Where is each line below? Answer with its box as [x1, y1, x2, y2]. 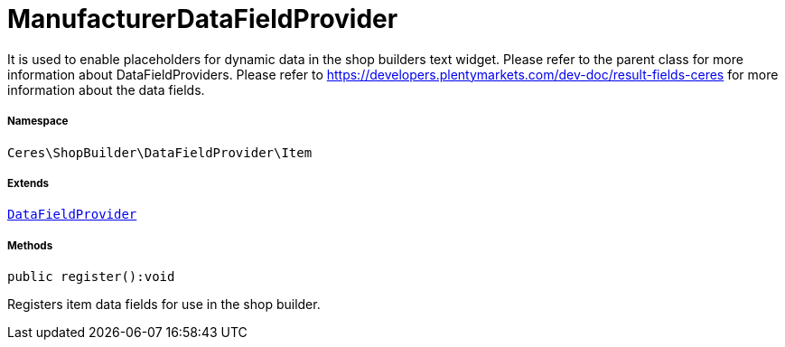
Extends [7, 176, 50, 190]
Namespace [7, 115, 69, 128]
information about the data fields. [7, 81, 205, 98]
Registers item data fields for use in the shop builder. [7, 296, 321, 313]
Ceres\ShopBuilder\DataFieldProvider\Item [7, 145, 313, 160]
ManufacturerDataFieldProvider [7, 4, 398, 34]
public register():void [7, 269, 175, 285]
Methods [7, 239, 53, 252]
